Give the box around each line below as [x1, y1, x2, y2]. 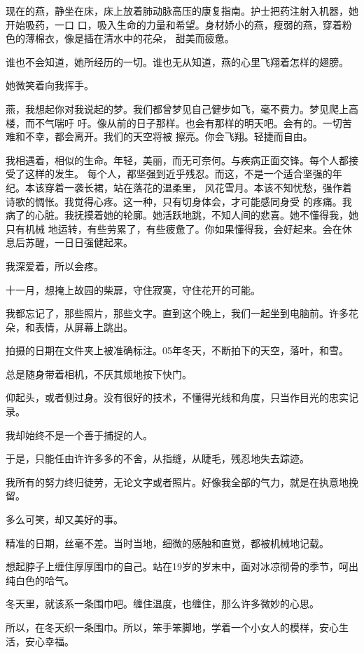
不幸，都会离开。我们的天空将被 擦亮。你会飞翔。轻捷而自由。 [24, 129, 313, 144]
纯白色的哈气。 [6, 572, 74, 587]
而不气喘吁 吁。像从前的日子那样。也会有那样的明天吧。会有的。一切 [24, 115, 342, 130]
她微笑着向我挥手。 [6, 78, 94, 93]
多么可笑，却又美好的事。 [6, 512, 123, 527]
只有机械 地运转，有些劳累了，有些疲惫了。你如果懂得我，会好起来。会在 [6, 221, 342, 236]
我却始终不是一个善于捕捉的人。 [6, 427, 153, 442]
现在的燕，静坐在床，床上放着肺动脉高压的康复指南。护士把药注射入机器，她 [6, 4, 358, 18]
